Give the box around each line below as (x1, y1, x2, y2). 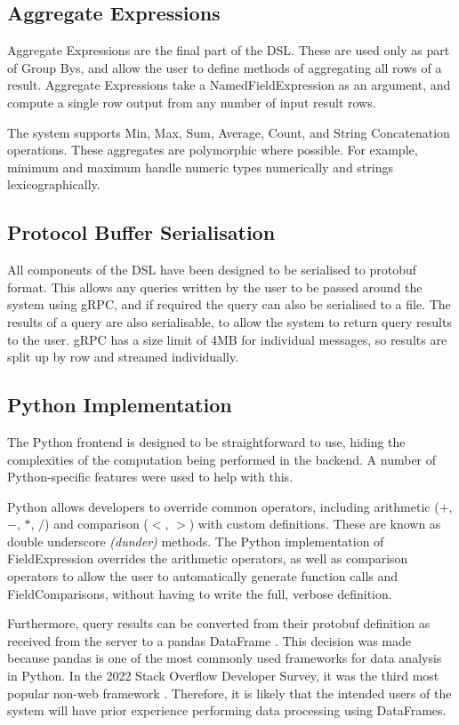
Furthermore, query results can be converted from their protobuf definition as (7, 614, 431, 633)
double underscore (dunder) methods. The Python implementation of (7, 531, 384, 550)
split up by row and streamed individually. (7, 347, 239, 366)
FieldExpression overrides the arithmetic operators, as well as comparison (7, 549, 408, 568)
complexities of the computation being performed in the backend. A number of (7, 450, 437, 468)
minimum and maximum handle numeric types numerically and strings (7, 157, 393, 176)
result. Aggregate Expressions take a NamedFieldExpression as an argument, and (7, 76, 451, 94)
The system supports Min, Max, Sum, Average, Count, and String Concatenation (7, 123, 450, 141)
